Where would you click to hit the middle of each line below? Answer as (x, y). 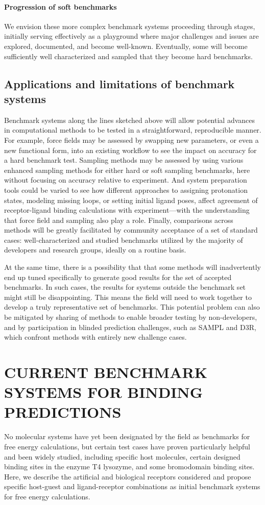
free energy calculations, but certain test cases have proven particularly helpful (127, 446)
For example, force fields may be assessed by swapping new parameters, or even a (131, 140)
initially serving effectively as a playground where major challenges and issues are (131, 36)
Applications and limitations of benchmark (119, 83)
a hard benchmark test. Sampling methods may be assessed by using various (124, 160)
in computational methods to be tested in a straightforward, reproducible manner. (133, 130)
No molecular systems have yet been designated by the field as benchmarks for (127, 436)
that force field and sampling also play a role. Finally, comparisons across (119, 220)
